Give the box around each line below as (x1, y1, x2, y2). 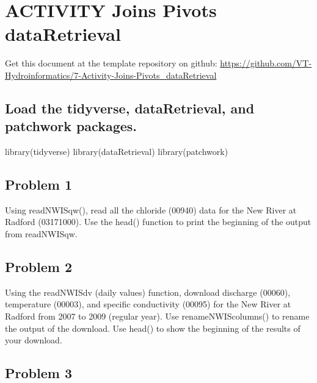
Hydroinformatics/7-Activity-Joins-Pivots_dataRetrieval (5, 68, 217, 81)
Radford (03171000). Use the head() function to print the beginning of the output (5, 215, 312, 228)
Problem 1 (5, 175, 72, 194)
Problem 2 (5, 257, 72, 276)
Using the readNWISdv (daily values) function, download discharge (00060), (5, 285, 291, 298)
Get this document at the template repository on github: (5, 57, 217, 70)
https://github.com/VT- (220, 57, 312, 70)
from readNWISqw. (5, 227, 78, 240)
